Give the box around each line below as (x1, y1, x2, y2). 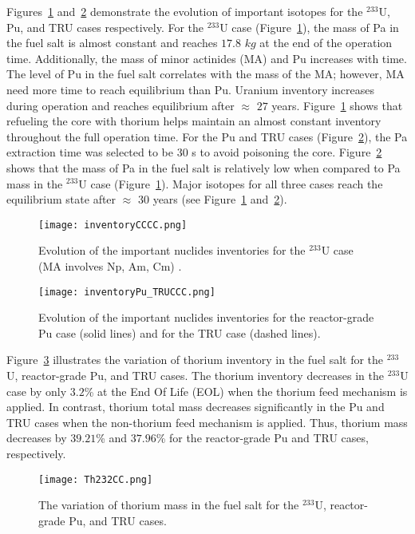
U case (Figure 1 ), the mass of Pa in (219, 18, 399, 35)
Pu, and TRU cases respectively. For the (6, 18, 204, 35)
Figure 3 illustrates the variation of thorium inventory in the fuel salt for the (6, 351, 384, 368)
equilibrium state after (6, 191, 117, 208)
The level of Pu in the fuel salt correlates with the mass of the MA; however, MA (6, 65, 405, 82)
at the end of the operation (259, 34, 393, 51)
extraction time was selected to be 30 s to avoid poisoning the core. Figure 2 (6, 144, 382, 160)
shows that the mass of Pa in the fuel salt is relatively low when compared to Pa (6, 159, 401, 176)
